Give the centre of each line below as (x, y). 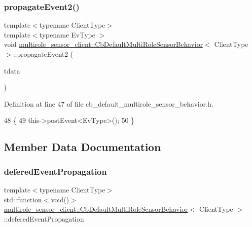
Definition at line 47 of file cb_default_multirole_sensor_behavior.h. (109, 103)
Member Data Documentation (83, 147)
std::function (23, 199)
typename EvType (67, 34)
